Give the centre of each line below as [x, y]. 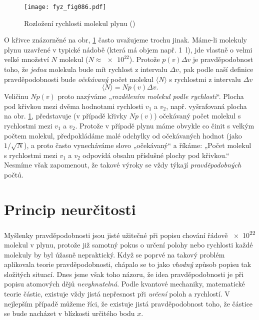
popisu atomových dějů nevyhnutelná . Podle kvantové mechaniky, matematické [124, 284]
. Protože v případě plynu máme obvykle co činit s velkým [165, 125]
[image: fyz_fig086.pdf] [65, 7]
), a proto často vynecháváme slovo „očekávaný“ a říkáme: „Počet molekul [138, 145]
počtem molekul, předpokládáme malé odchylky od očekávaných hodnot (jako [123, 135]
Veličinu [16, 96]
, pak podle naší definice [216, 69]
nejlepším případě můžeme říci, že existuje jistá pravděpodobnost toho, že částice [128, 303]
